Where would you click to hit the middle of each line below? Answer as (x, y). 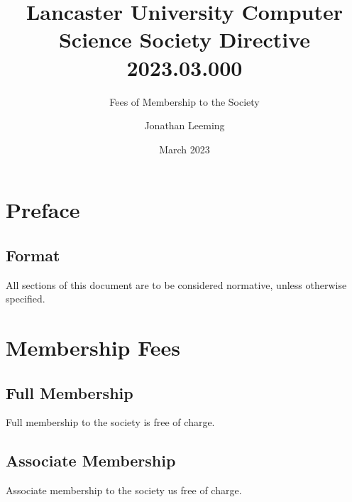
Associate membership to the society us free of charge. (124, 490)
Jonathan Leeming (185, 125)
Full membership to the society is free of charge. (110, 422)
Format (33, 255)
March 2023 (185, 149)
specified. (26, 299)
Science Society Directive (185, 39)
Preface (43, 210)
